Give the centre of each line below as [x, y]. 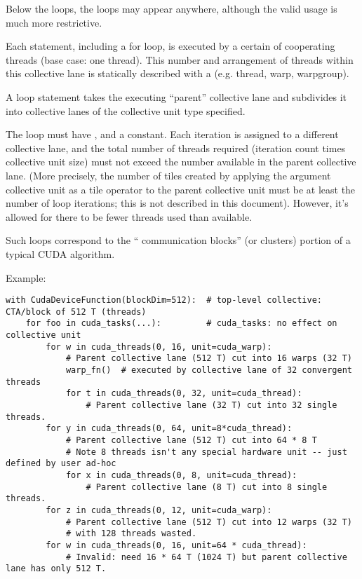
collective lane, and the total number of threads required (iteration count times [176, 148]
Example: [26, 277]
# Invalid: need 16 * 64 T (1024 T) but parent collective [206, 557]
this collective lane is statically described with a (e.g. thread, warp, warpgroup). [177, 73]
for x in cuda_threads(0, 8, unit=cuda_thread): [181, 475]
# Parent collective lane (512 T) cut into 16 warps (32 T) [209, 359]
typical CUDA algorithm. [60, 253]
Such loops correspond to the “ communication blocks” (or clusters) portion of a [178, 240]
